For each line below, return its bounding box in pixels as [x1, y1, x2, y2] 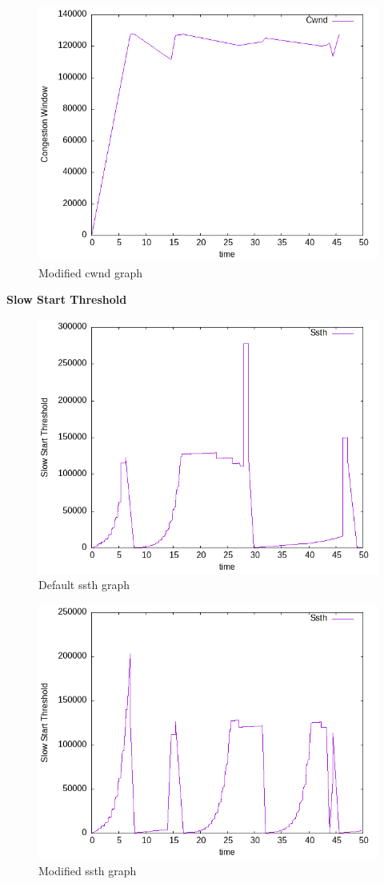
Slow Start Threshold [6, 291, 127, 308]
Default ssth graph [38, 576, 130, 593]
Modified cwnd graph [38, 264, 142, 281]
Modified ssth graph [38, 862, 137, 878]
